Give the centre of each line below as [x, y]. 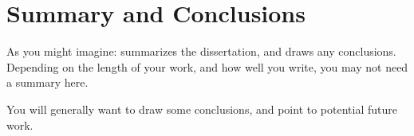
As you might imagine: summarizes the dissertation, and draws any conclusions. [201, 51]
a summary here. [47, 82]
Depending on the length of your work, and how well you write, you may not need [207, 66]
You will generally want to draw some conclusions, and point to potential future [202, 109]
